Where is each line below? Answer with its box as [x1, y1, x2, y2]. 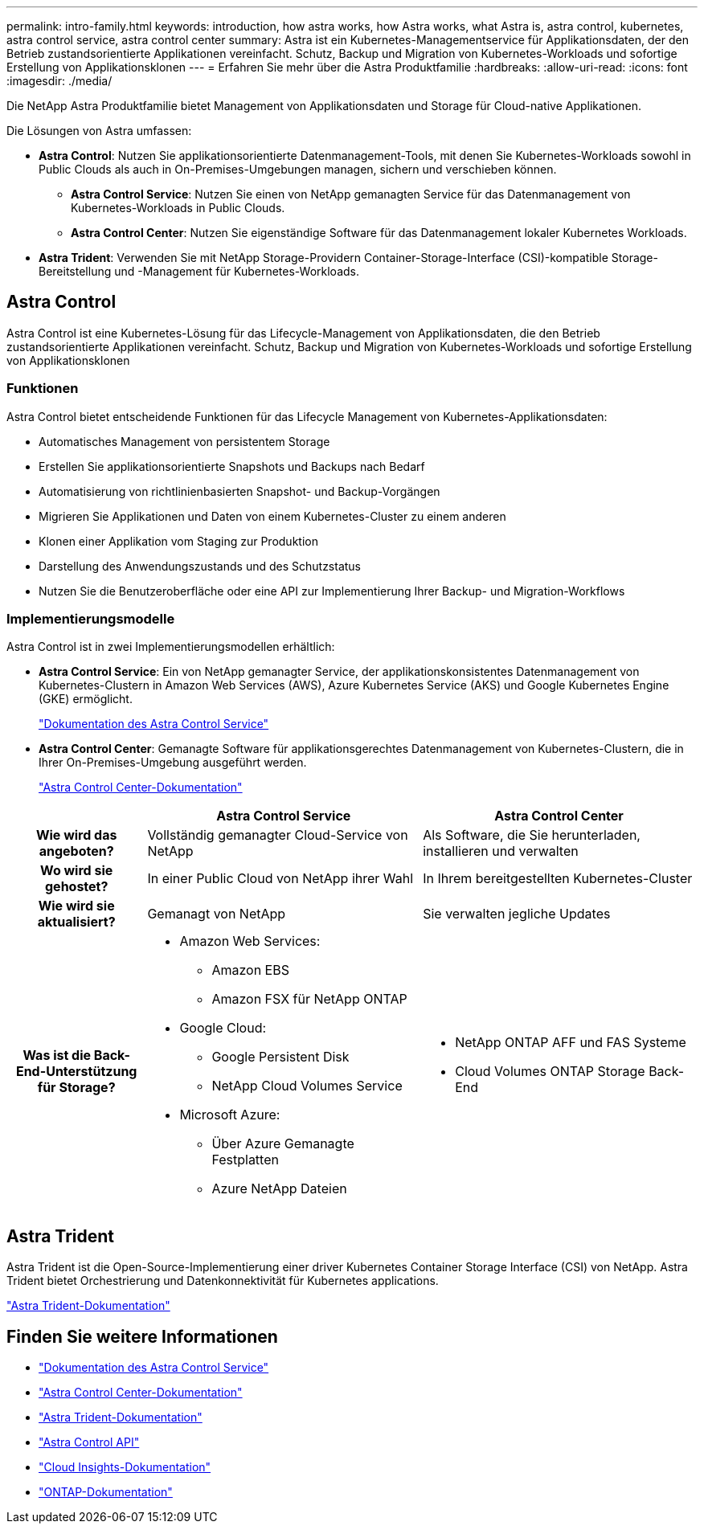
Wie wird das [35, 827, 117, 844]
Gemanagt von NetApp [147, 906, 286, 922]
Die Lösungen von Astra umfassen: [6, 124, 192, 137]
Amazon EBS [211, 962, 289, 979]
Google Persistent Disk [211, 1049, 350, 1066]
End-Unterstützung [15, 1063, 137, 1080]
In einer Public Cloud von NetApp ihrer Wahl [147, 870, 414, 887]
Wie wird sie [38, 898, 115, 914]
